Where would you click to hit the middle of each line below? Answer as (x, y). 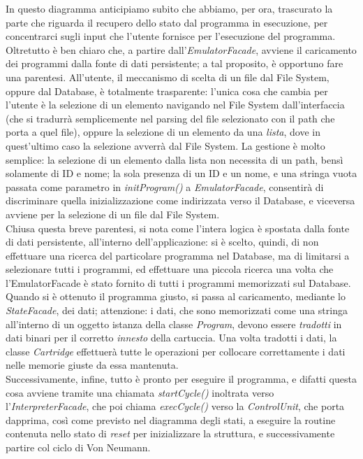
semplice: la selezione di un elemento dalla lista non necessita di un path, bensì (175, 159)
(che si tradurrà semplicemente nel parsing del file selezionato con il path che (170, 118)
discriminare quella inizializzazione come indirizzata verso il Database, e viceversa (180, 200)
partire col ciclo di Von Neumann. (78, 447)
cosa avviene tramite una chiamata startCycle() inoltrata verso (140, 392)
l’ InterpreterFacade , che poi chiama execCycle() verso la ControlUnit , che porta (175, 406)
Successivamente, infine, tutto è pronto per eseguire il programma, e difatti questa (181, 379)
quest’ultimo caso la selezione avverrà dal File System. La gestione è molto (165, 145)
